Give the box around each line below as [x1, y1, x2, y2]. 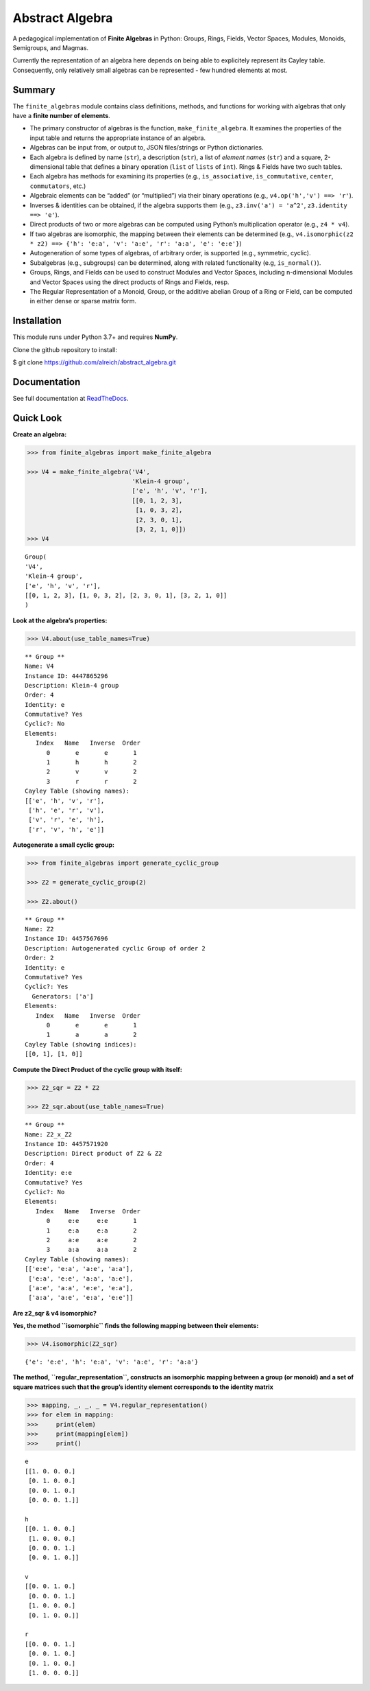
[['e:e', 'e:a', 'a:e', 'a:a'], [25, 1265, 134, 1273]
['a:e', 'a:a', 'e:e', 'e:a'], [28, 1284, 134, 1292]
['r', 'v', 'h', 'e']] [28, 826, 105, 833]
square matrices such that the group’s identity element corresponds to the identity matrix [12, 1383, 273, 1391]
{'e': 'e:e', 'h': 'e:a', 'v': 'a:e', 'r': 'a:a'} [25, 1358, 199, 1366]
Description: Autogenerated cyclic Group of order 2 [25, 944, 206, 952]
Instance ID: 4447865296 [25, 672, 108, 679]
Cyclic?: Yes [25, 983, 69, 991]
